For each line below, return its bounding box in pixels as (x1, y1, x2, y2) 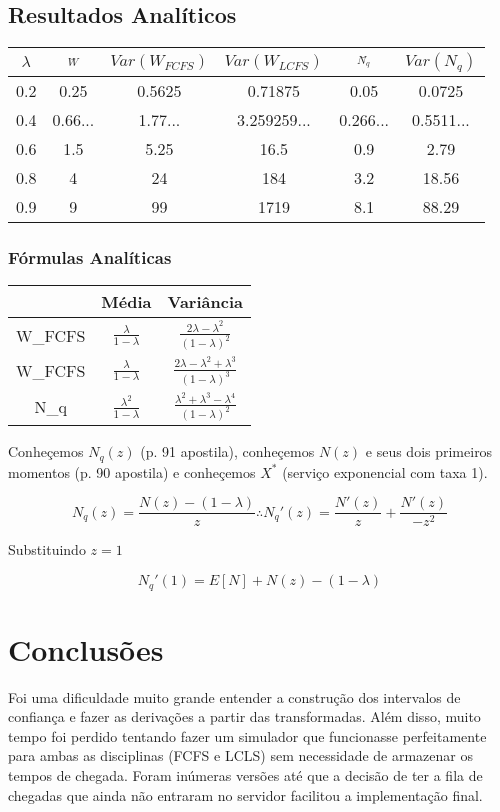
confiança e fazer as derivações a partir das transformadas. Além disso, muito (8, 706, 481, 727)
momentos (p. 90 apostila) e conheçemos (8, 461, 256, 482)
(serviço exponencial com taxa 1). (282, 461, 488, 482)
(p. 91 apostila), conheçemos (140, 441, 315, 462)
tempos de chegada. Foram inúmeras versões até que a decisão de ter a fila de (8, 765, 483, 785)
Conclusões (8, 628, 164, 669)
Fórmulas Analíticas (8, 245, 172, 270)
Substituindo (8, 539, 86, 560)
